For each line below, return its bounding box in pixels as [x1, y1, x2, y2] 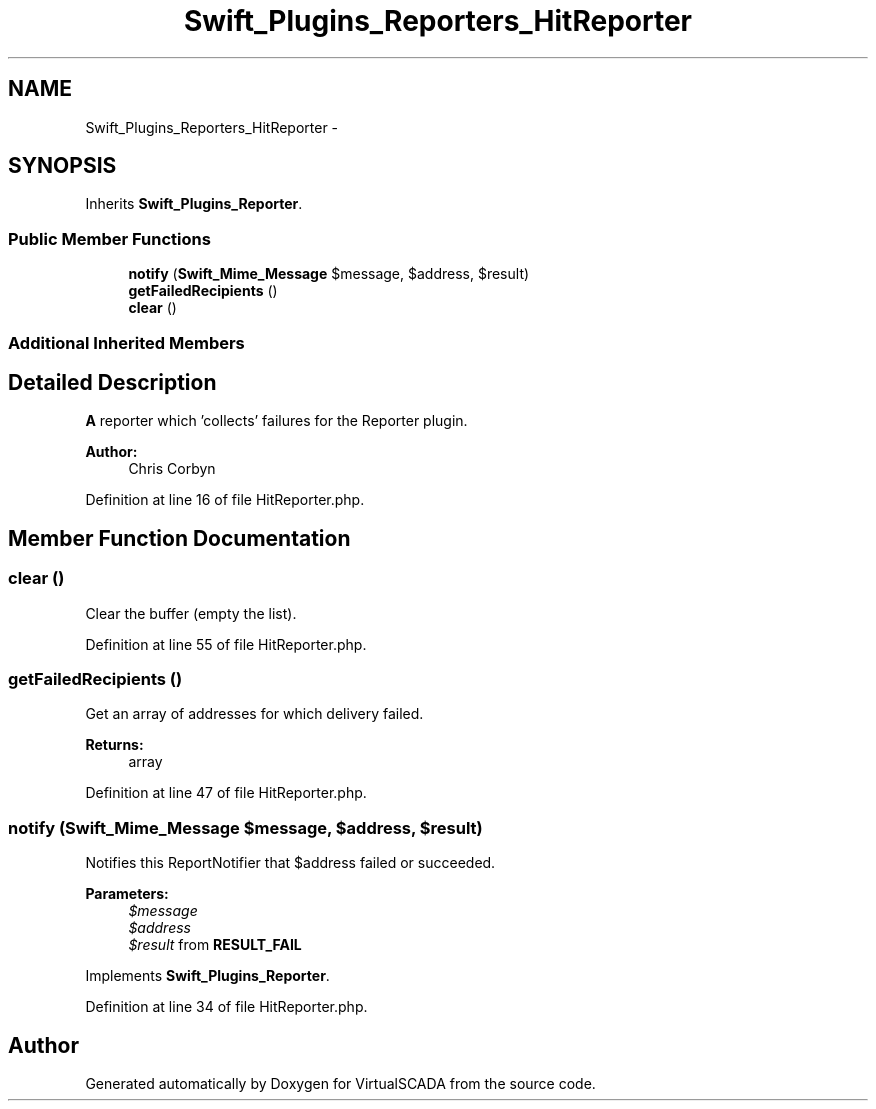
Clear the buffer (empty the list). [85, 604, 297, 622]
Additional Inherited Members [8, 332, 245, 353]
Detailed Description [8, 369, 217, 395]
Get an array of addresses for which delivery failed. [85, 705, 424, 723]
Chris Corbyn [128, 460, 216, 478]
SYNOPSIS [8, 153, 117, 179]
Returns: [85, 736, 144, 754]
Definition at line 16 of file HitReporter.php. [85, 491, 365, 509]
